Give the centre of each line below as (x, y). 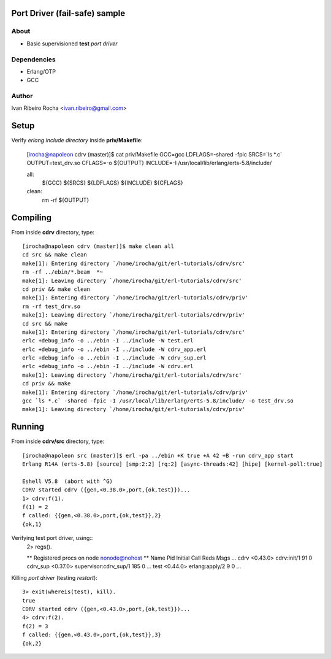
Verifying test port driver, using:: (52, 538)
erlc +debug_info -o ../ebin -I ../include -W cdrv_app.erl (114, 349)
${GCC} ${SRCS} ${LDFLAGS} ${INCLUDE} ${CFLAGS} (112, 183)
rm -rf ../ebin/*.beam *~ (63, 272)
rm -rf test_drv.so (51, 306)
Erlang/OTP (41, 71)
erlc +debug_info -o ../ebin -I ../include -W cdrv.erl (108, 366)
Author (22, 96)
